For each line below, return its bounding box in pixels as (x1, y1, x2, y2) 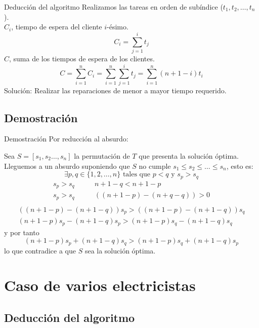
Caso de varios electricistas (4, 275, 196, 296)
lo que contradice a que (4, 245, 76, 256)
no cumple (139, 160, 171, 171)
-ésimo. (107, 21, 128, 32)
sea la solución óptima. (84, 245, 156, 256)
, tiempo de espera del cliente (11, 21, 102, 32)
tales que (122, 171, 150, 178)
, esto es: (226, 160, 253, 171)
